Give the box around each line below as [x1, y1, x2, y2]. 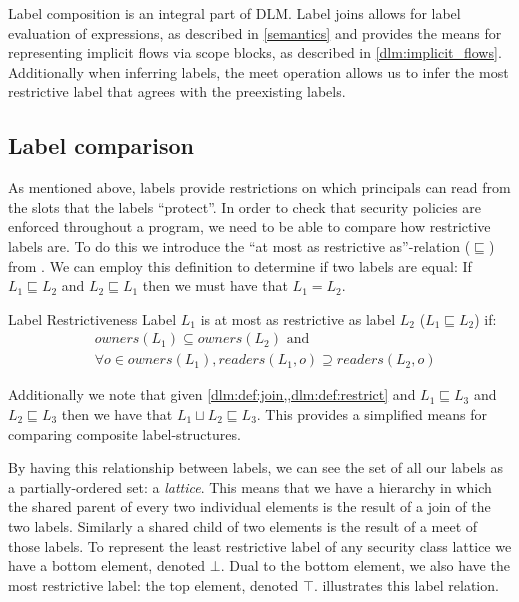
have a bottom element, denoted [8, 555, 206, 576]
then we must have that [142, 275, 288, 296]
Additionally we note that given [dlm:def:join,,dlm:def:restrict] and [8, 384, 416, 405]
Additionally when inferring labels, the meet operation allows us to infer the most [8, 61, 509, 82]
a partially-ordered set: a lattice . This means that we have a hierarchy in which [8, 476, 492, 497]
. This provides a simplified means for [256, 403, 488, 424]
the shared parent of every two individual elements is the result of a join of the [8, 496, 491, 517]
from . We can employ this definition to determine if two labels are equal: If [8, 255, 472, 276]
